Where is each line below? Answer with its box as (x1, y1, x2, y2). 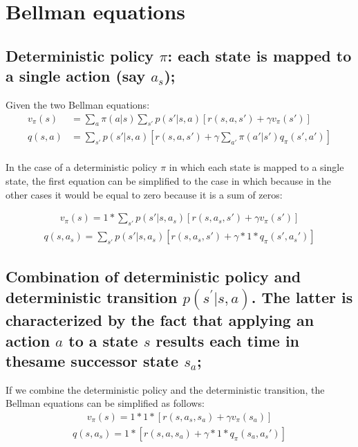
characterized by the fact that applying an (6, 309, 314, 331)
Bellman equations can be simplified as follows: (6, 396, 205, 410)
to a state (68, 329, 138, 351)
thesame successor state (6, 349, 179, 371)
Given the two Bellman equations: (6, 97, 150, 111)
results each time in (156, 329, 300, 351)
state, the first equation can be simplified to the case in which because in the (6, 174, 331, 188)
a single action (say (6, 65, 146, 86)
